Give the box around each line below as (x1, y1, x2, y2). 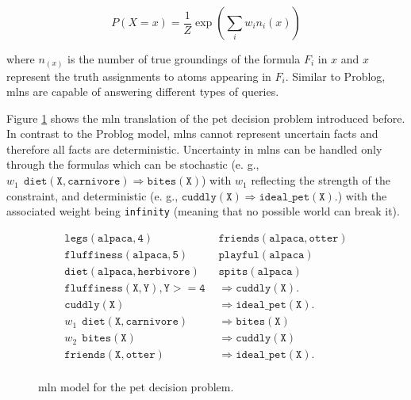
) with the (337, 187, 387, 204)
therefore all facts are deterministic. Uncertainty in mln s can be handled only (6, 140, 382, 157)
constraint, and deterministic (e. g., (6, 187, 179, 204)
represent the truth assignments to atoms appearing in (6, 67, 271, 84)
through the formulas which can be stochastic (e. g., (6, 156, 259, 173)
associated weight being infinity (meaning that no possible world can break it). (6, 203, 400, 219)
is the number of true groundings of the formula (67, 51, 301, 67)
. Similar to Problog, (285, 67, 386, 84)
